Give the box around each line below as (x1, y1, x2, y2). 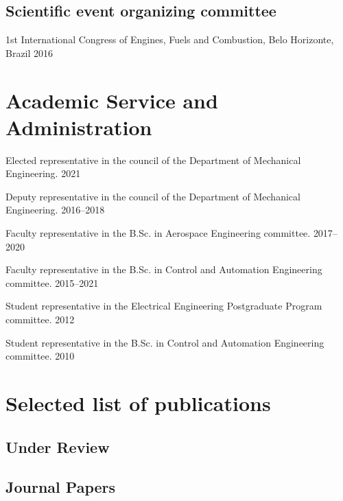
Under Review (5, 436, 110, 457)
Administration (5, 113, 152, 141)
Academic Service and (5, 86, 218, 114)
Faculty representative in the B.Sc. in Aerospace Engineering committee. (5, 226, 311, 240)
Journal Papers (5, 476, 116, 498)
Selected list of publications (5, 389, 271, 417)
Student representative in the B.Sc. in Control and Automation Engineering (5, 335, 324, 349)
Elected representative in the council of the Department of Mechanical (5, 152, 301, 167)
